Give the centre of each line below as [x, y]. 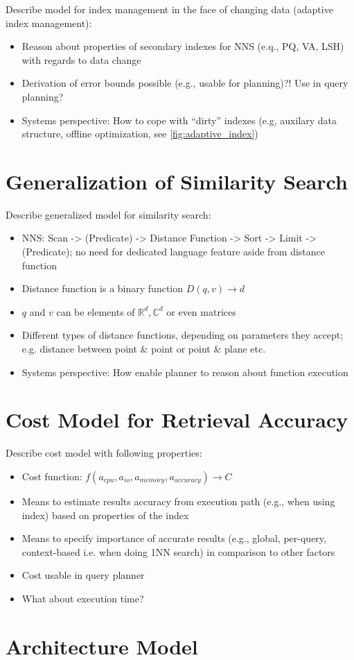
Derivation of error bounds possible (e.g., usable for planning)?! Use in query [185, 83]
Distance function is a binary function [102, 288]
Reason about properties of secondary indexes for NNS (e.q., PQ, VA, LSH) [183, 46]
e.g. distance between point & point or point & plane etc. [144, 349]
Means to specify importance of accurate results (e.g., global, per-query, [174, 538]
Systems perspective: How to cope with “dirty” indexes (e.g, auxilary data [179, 120]
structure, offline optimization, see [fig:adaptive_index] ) [140, 134]
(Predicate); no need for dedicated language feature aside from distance [174, 252]
